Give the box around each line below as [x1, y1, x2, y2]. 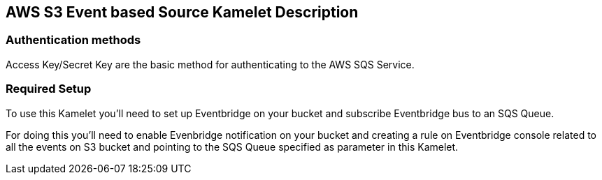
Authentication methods [6, 33, 141, 47]
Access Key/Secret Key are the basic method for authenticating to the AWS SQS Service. [6, 58, 415, 70]
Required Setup [6, 82, 92, 96]
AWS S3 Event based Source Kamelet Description [6, 3, 359, 21]
